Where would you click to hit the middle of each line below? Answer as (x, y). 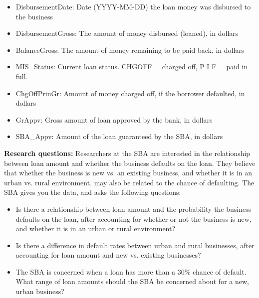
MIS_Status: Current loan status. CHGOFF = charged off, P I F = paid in (132, 67)
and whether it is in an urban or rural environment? (96, 228)
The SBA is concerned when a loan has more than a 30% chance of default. (131, 271)
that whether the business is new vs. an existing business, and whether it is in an (128, 173)
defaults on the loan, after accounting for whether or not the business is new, (133, 219)
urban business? (40, 291)
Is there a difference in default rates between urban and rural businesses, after (135, 245)
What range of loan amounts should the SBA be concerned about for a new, (132, 281)
